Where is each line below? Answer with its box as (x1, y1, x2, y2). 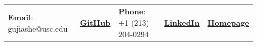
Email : (8, 11, 34, 23)
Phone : (118, 5, 146, 17)
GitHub (80, 17, 111, 28)
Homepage (207, 17, 249, 28)
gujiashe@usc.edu (8, 22, 68, 34)
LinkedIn (164, 17, 200, 28)
